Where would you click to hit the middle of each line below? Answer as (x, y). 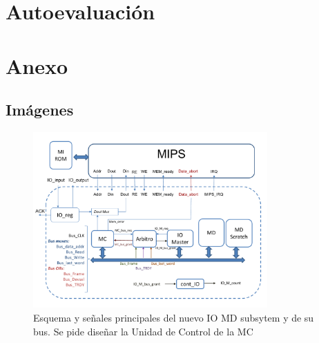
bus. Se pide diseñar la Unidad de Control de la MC (143, 331)
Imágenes (40, 110)
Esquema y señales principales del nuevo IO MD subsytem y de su (174, 317)
